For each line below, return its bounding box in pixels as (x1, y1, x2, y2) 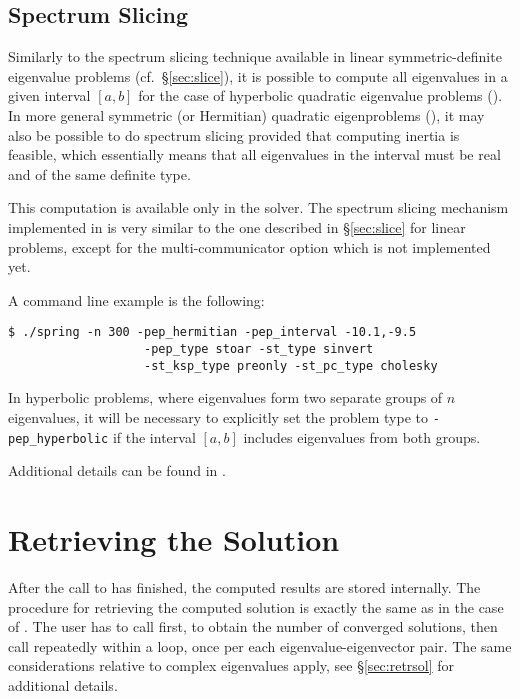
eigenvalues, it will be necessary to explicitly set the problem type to (8, 406, 428, 427)
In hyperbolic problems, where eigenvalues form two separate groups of (8, 387, 443, 408)
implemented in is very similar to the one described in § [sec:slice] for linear (8, 216, 466, 237)
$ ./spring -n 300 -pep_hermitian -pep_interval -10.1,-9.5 (8, 325, 417, 340)
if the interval (112, 426, 196, 447)
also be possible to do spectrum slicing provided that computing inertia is (8, 124, 460, 145)
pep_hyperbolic (8, 431, 109, 446)
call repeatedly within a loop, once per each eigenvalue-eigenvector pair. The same (8, 635, 512, 656)
